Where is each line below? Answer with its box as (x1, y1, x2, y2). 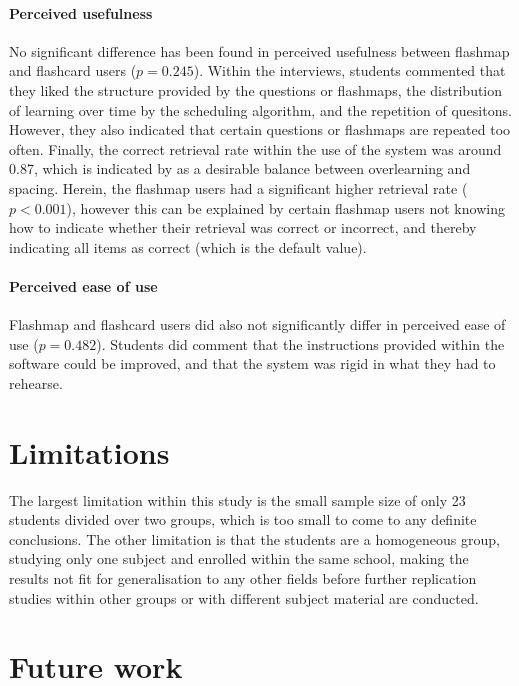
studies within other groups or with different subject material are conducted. (9, 587, 479, 608)
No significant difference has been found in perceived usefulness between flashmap (9, 40, 510, 61)
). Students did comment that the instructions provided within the (96, 333, 505, 354)
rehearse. (9, 372, 63, 393)
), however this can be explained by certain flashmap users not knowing (66, 197, 505, 218)
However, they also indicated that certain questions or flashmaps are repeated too (9, 119, 511, 140)
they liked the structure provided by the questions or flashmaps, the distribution (9, 79, 503, 100)
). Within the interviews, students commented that (193, 60, 506, 81)
